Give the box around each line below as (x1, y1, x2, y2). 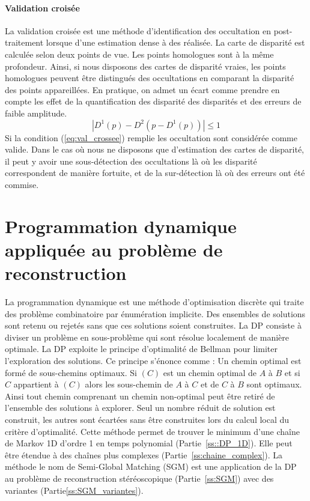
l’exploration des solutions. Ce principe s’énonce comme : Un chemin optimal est (5, 354, 302, 366)
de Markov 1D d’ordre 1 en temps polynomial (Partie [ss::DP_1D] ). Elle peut (5, 437, 293, 449)
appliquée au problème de (5, 237, 223, 261)
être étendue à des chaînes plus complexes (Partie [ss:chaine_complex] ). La (5, 448, 283, 461)
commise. (5, 178, 39, 190)
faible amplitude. (5, 106, 67, 119)
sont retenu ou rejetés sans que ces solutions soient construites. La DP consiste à (5, 319, 302, 332)
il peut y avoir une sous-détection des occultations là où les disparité (5, 154, 257, 167)
